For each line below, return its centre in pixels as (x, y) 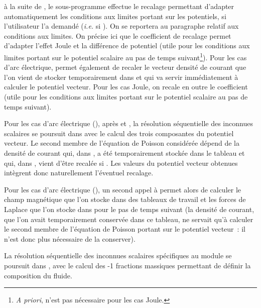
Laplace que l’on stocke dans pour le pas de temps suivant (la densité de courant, (129, 209)
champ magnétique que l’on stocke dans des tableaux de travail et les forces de (125, 199)
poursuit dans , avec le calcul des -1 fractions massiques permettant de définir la (127, 265)
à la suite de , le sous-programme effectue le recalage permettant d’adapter (119, 6)
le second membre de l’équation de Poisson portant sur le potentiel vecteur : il (125, 229)
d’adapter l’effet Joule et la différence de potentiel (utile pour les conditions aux (127, 45)
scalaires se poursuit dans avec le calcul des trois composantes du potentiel (119, 133)
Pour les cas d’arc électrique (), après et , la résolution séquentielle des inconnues (128, 123)
